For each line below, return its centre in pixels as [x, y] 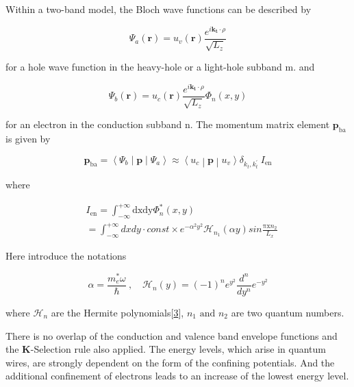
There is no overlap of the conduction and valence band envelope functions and [172, 335]
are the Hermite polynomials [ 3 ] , [117, 313]
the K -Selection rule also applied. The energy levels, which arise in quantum [166, 349]
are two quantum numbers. [288, 313]
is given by [28, 139]
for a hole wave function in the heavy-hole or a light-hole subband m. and [160, 67]
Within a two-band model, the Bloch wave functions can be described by [159, 9]
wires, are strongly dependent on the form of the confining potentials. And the [170, 362]
